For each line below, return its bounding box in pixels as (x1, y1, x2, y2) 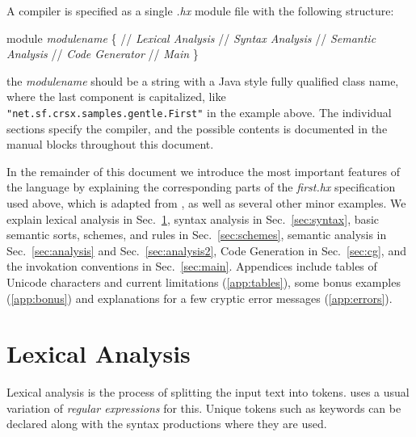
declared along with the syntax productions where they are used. (6, 415, 327, 432)
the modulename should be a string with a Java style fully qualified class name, (6, 72, 399, 89)
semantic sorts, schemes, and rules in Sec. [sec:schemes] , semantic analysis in (6, 226, 387, 243)
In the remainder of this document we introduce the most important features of (6, 162, 400, 179)
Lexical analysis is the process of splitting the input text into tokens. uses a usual (6, 384, 410, 401)
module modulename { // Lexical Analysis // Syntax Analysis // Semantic (6, 29, 376, 46)
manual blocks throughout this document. (6, 136, 214, 153)
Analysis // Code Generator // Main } (6, 45, 199, 62)
